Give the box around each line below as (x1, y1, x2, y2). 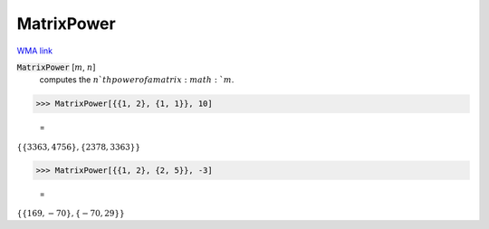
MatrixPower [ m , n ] (16, 62, 96, 72)
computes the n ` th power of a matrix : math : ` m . (39, 74, 235, 85)
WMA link (16, 45, 53, 56)
